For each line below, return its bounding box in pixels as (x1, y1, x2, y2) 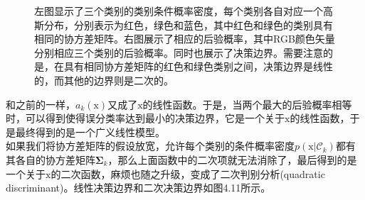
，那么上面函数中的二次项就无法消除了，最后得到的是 (107, 152, 357, 167)
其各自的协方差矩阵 (6, 152, 95, 167)
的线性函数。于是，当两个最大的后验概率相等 (142, 96, 352, 111)
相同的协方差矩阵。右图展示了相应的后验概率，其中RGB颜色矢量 (34, 31, 335, 46)
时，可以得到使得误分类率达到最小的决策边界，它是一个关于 (6, 111, 285, 126)
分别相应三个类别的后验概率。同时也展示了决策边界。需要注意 (34, 45, 323, 60)
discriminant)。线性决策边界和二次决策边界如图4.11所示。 (6, 180, 271, 195)
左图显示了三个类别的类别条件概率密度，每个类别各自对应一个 (34, 4, 323, 18)
